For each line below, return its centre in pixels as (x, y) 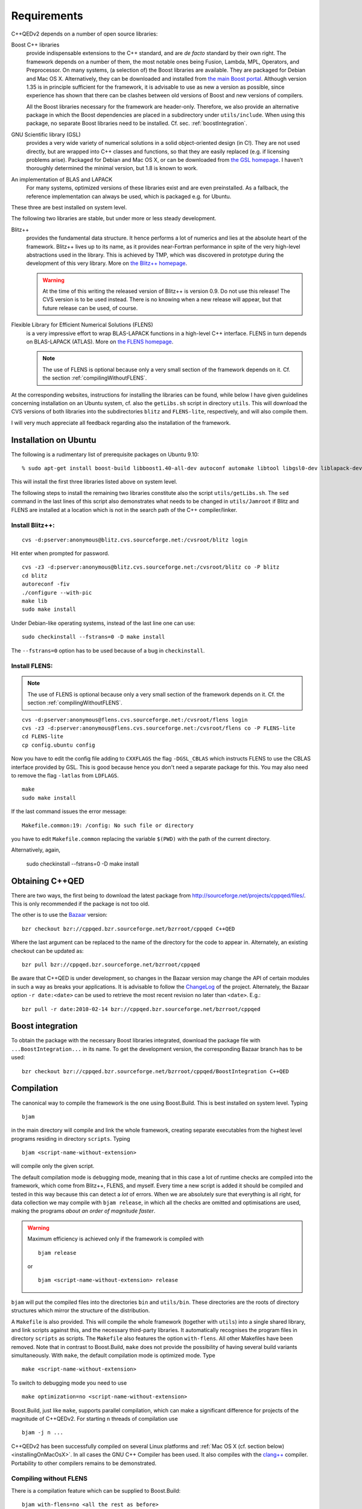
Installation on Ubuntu (54, 440)
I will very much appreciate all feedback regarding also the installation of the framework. (121, 423)
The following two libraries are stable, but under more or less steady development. (114, 219)
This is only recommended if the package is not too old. (81, 904)
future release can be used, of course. (90, 308)
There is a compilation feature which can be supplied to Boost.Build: (96, 1490)
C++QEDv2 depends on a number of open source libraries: (84, 34)
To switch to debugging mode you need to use (69, 1383)
